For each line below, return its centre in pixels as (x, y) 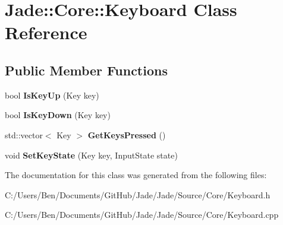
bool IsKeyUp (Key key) (52, 95)
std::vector (24, 134)
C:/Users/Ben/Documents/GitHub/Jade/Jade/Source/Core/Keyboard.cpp (142, 215)
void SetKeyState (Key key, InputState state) (91, 155)
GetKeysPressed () (127, 134)
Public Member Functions (86, 70)
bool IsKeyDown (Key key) (58, 115)
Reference (46, 32)
